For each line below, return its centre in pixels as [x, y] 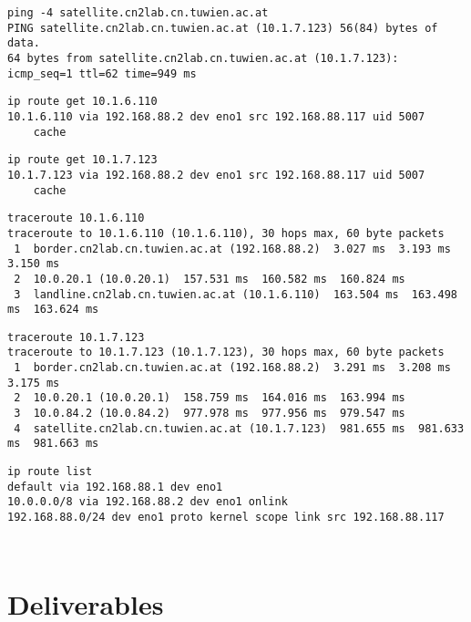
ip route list [50, 472]
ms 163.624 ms [53, 310]
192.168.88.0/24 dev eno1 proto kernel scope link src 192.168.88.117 [226, 518]
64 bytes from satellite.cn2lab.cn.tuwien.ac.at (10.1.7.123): [203, 58]
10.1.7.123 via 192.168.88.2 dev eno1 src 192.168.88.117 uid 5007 [216, 175]
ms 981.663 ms [53, 444]
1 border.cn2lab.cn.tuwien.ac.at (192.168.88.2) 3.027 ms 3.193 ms [232, 249]
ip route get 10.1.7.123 [82, 160]
